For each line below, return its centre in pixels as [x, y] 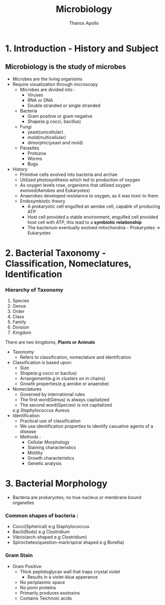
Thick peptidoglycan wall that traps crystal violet [70, 572]
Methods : [30, 437]
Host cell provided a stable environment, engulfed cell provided [93, 217]
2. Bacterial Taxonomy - [56, 253]
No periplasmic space [42, 582]
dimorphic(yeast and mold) [55, 142]
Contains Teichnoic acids [46, 598]
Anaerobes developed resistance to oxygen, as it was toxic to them [89, 195]
